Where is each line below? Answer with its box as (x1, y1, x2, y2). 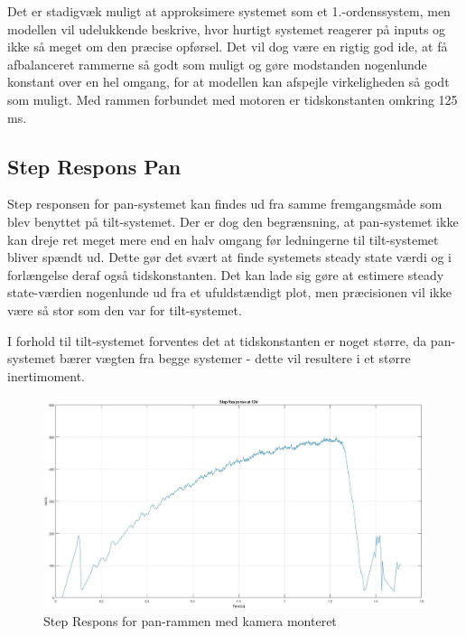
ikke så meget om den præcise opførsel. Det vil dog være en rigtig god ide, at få (7, 37, 448, 56)
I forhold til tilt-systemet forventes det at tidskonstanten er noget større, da (7, 331, 427, 350)
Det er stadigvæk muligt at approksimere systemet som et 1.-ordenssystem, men (7, 2, 451, 20)
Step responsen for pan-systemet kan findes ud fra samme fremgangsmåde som (7, 194, 443, 213)
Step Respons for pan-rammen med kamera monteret (43, 611, 337, 630)
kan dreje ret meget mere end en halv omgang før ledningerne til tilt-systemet (7, 229, 439, 248)
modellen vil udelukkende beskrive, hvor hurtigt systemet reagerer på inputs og (7, 19, 446, 38)
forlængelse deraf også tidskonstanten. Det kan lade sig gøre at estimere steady (7, 265, 444, 284)
